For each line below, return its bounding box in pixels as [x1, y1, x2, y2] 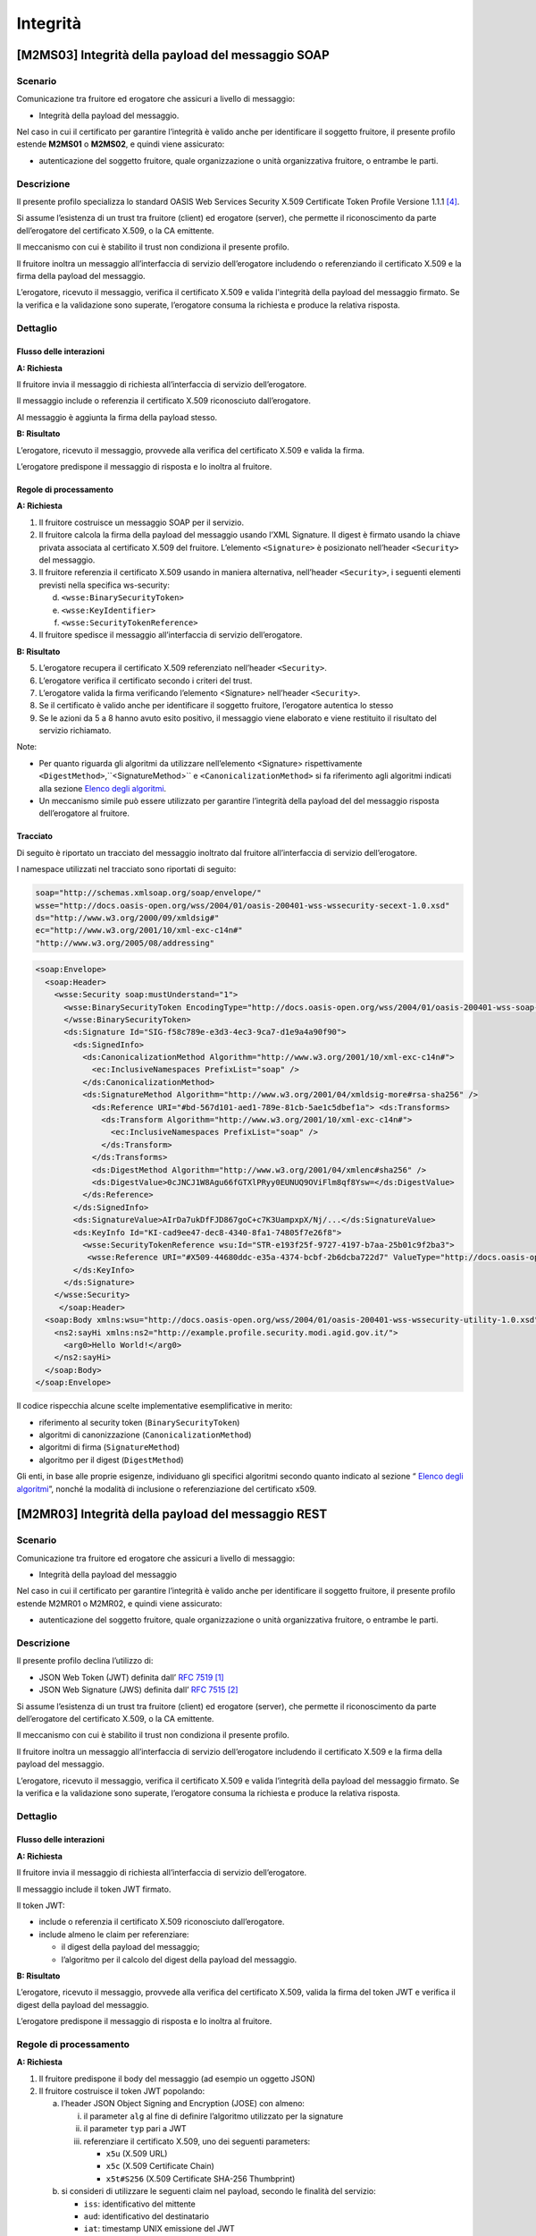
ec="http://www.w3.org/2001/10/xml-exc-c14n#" [35, 926, 243, 936]
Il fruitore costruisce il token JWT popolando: [38, 2086, 205, 2096]
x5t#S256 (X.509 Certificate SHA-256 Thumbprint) [105, 2173, 296, 2184]
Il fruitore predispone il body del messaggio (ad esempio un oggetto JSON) [38, 2073, 316, 2084]
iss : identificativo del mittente [83, 2198, 196, 2209]
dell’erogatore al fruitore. [38, 808, 130, 818]
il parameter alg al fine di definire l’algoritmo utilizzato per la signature [83, 2111, 344, 2122]
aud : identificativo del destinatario [83, 2211, 210, 2222]
